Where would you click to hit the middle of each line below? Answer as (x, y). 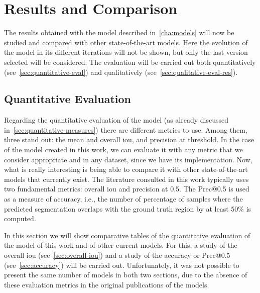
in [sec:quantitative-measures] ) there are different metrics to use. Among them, (126, 129)
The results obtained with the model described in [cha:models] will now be (119, 32)
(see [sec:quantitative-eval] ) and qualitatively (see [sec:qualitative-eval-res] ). (121, 72)
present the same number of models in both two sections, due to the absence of (126, 275)
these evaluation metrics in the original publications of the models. (107, 284)
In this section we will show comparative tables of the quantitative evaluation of (127, 235)
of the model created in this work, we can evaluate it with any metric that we (123, 150)
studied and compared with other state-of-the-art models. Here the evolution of (126, 42)
